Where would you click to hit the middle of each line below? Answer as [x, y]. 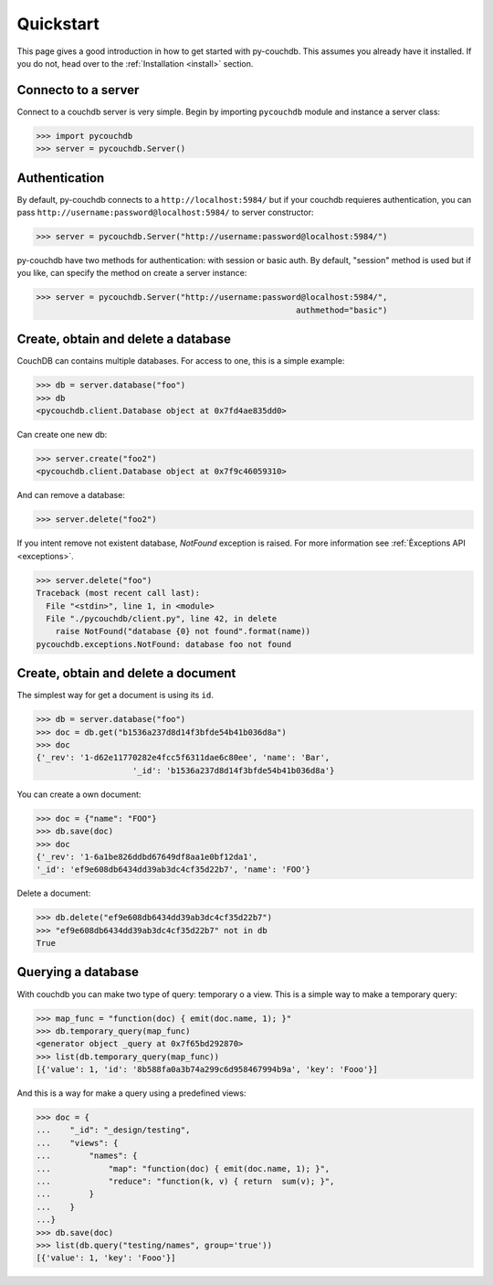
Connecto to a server [78, 90]
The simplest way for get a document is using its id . [115, 696]
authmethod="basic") [341, 310]
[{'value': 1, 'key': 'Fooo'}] [106, 1258]
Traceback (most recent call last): [118, 593]
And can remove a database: [71, 495]
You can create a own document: [79, 794]
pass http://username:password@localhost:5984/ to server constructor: [165, 212]
